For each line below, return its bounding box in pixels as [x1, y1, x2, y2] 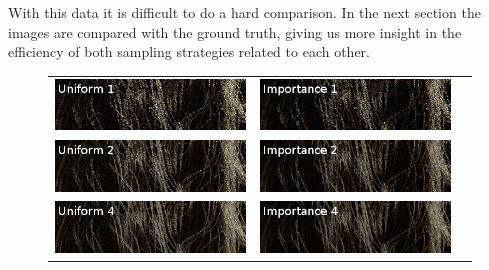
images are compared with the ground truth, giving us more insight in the [8, 21, 462, 42]
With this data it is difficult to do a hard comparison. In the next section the [8, 2, 481, 22]
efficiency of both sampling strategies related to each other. [8, 41, 370, 62]
